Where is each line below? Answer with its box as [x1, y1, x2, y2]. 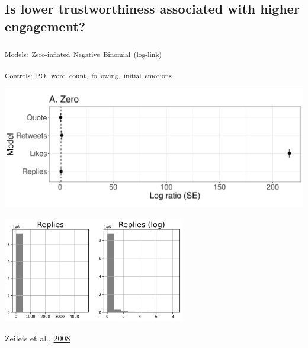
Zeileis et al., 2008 [5, 331, 70, 344]
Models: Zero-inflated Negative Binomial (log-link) [5, 49, 162, 59]
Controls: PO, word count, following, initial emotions [5, 70, 172, 80]
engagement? [5, 17, 86, 35]
